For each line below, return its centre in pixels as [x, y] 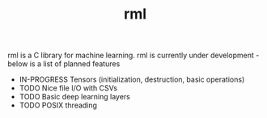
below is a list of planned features [64, 64]
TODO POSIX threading [58, 105]
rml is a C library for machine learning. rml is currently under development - [133, 55]
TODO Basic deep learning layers [74, 97]
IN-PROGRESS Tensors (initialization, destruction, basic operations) [132, 80]
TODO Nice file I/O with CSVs [68, 88]
